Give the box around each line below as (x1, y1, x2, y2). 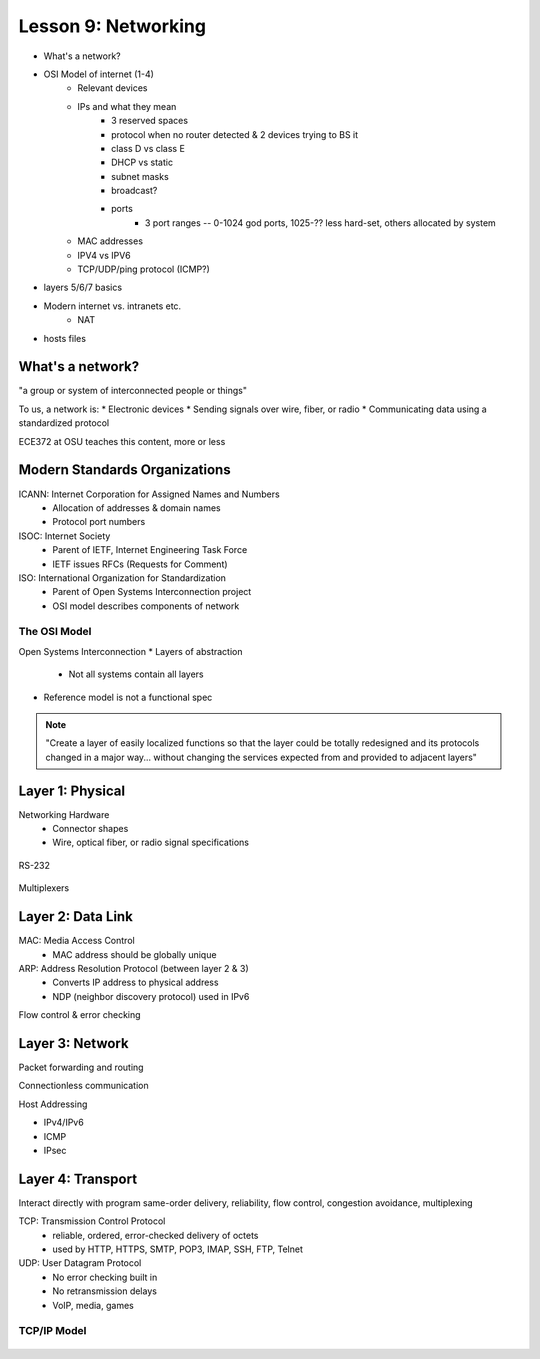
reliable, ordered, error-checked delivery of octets (52, 1229, 259, 1241)
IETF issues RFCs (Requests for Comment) (52, 558, 229, 570)
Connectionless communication (18, 1080, 149, 1092)
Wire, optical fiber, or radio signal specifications (52, 836, 250, 849)
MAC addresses (77, 235, 144, 247)
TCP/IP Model (18, 1324, 87, 1338)
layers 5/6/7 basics (43, 281, 123, 294)
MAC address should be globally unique (52, 948, 217, 960)
